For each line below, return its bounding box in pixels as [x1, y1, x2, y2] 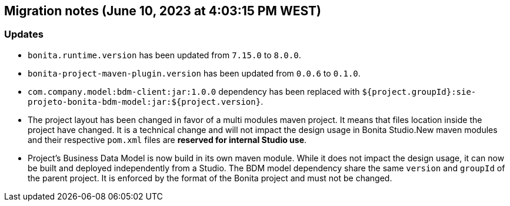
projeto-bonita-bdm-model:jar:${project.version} [28, 97, 261, 107]
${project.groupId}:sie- [362, 87, 476, 97]
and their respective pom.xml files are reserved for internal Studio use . [28, 134, 307, 145]
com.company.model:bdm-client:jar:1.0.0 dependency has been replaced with [28, 86, 360, 97]
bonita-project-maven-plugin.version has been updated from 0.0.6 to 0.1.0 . [28, 68, 361, 78]
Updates [4, 28, 44, 41]
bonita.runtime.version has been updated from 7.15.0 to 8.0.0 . [28, 49, 301, 60]
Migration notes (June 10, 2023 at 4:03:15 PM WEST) [4, 4, 321, 18]
